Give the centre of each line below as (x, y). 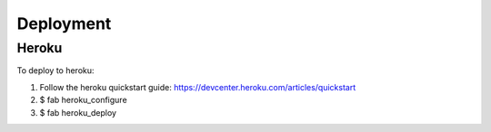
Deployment (64, 24)
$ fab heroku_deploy (78, 112)
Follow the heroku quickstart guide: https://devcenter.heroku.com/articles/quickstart (198, 87)
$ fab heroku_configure (83, 100)
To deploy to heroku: (55, 71)
